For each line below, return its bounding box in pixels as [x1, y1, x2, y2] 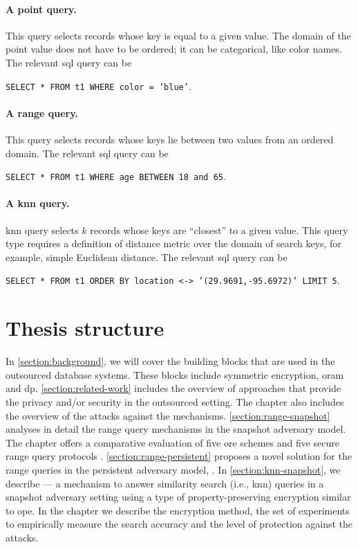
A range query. [6, 105, 78, 120]
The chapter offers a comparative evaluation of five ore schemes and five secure [6, 435, 340, 449]
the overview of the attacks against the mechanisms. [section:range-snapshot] [6, 408, 330, 422]
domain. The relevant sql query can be [6, 145, 169, 160]
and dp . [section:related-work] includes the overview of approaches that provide [6, 381, 341, 395]
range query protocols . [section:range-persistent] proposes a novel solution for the [6, 449, 352, 463]
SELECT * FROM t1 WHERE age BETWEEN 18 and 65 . [6, 169, 226, 183]
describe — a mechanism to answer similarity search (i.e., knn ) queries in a [6, 476, 324, 490]
